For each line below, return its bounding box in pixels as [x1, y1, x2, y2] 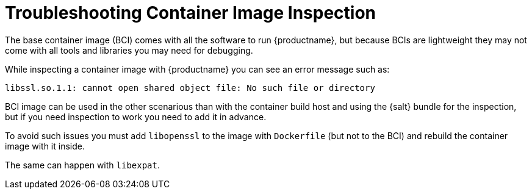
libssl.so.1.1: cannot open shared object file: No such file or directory [5, 82, 375, 93]
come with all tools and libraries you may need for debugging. [5, 45, 253, 56]
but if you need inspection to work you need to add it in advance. [5, 111, 267, 122]
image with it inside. [5, 140, 85, 151]
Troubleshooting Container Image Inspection [5, 2, 376, 23]
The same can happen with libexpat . [5, 159, 160, 170]
